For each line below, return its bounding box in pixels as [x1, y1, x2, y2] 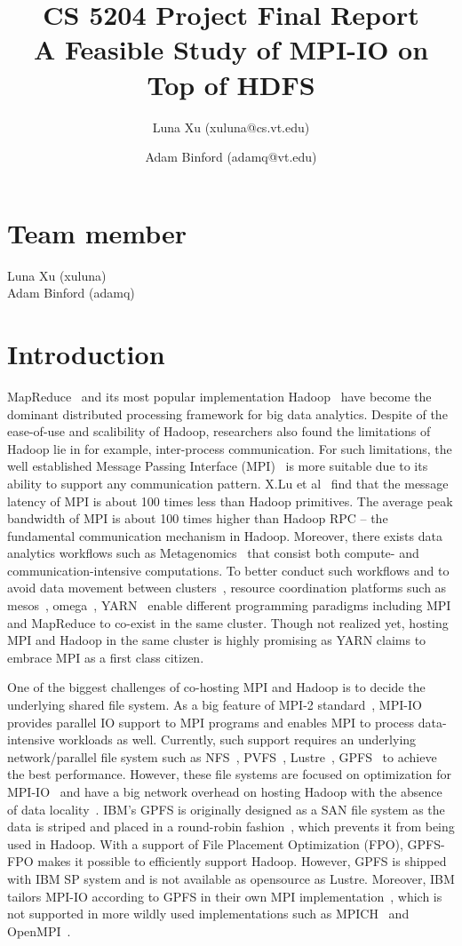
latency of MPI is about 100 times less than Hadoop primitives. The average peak [7, 491, 453, 510]
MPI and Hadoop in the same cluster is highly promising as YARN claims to [7, 631, 426, 649]
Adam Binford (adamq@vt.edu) [145, 147, 317, 166]
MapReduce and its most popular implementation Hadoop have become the [7, 386, 432, 405]
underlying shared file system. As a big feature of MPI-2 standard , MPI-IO [7, 696, 422, 714]
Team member [7, 214, 187, 250]
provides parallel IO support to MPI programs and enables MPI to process [7, 712, 415, 731]
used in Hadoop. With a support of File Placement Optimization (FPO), [7, 834, 403, 853]
